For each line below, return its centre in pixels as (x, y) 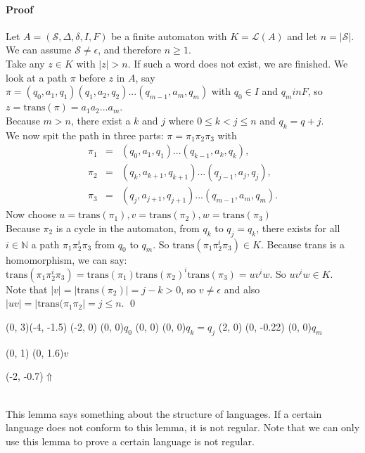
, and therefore (130, 50)
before (92, 77)
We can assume (39, 50)
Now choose (31, 214)
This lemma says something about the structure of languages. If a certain (164, 413)
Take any (25, 63)
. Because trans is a (302, 244)
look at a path (37, 77)
